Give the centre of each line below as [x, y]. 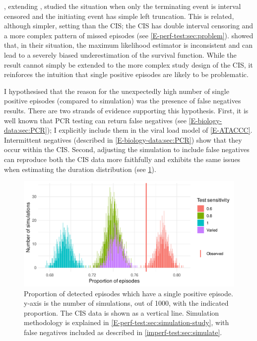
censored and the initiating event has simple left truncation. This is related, [119, 16]
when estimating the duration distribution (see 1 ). [80, 169]
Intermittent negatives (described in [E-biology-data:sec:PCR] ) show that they [123, 139]
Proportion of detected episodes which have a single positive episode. [128, 293]
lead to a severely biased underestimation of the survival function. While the [120, 54]
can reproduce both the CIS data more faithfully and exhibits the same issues [122, 159]
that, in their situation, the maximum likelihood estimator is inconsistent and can [128, 45]
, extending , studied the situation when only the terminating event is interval [123, 6]
